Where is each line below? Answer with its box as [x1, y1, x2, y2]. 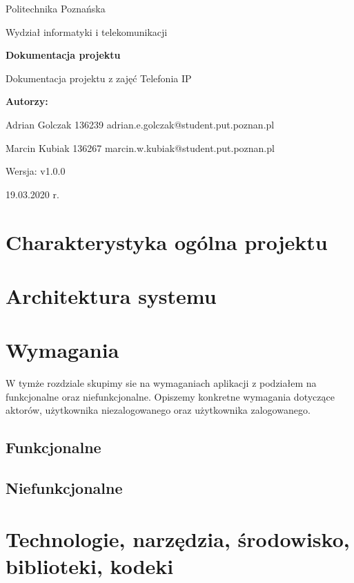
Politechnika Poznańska [6, 1, 106, 15]
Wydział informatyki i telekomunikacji [6, 24, 168, 39]
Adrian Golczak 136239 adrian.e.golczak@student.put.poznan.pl [6, 117, 275, 131]
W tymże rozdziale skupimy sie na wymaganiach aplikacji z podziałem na [6, 376, 317, 390]
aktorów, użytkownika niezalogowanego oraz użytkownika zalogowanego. [6, 403, 311, 417]
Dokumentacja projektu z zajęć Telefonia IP [6, 70, 192, 85]
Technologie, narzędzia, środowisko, [6, 524, 350, 553]
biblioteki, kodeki [6, 551, 174, 580]
